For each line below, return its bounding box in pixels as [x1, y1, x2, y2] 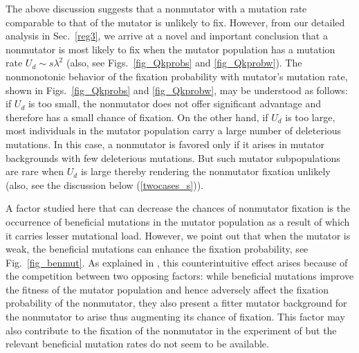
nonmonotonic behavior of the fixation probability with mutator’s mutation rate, [6, 69, 348, 83]
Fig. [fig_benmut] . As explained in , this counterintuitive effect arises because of [6, 255, 348, 269]
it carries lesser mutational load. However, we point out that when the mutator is [6, 228, 351, 242]
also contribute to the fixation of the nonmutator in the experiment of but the [6, 323, 337, 337]
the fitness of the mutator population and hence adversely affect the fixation [6, 282, 329, 296]
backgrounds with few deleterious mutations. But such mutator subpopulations [6, 150, 340, 165]
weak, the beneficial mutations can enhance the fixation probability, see [6, 242, 309, 256]
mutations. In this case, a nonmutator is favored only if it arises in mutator [6, 136, 325, 151]
